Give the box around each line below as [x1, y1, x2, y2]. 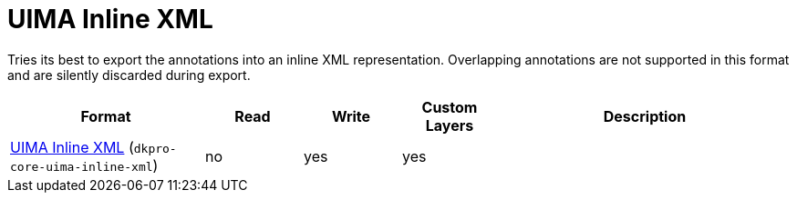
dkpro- [133, 141, 177, 155]
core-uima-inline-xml [10, 159, 153, 174]
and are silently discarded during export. [7, 66, 251, 83]
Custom [421, 97, 478, 116]
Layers [425, 115, 474, 135]
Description [603, 106, 687, 125]
